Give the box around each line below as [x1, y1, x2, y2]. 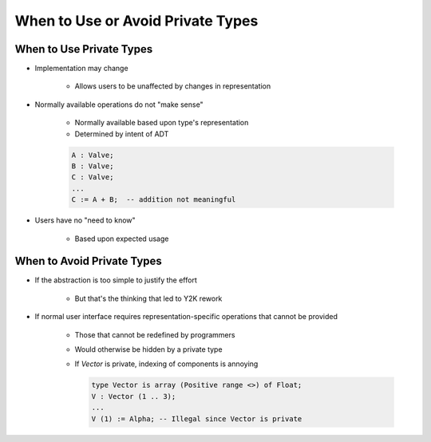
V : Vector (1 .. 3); [91, 392, 176, 401]
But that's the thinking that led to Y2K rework [74, 294, 223, 303]
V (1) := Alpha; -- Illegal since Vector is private [91, 414, 302, 423]
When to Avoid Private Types [14, 255, 163, 268]
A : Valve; [71, 150, 114, 160]
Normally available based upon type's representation [74, 118, 249, 128]
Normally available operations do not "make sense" [34, 100, 204, 109]
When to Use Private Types [14, 42, 153, 56]
